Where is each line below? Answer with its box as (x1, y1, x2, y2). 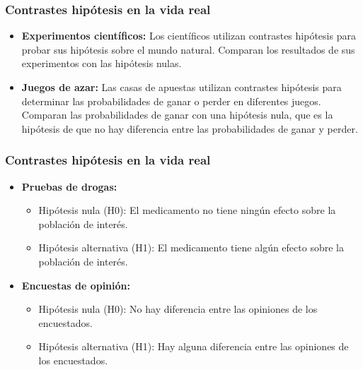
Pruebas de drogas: (21, 179, 117, 193)
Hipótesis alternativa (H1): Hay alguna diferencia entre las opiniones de (38, 339, 349, 354)
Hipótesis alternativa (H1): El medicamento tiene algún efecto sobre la (38, 240, 344, 255)
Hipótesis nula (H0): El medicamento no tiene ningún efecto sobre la (38, 203, 336, 217)
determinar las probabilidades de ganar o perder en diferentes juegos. (21, 93, 321, 108)
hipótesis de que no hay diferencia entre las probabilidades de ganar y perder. (21, 121, 358, 136)
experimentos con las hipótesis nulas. (21, 56, 182, 71)
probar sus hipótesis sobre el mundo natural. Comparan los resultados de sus (21, 42, 355, 56)
